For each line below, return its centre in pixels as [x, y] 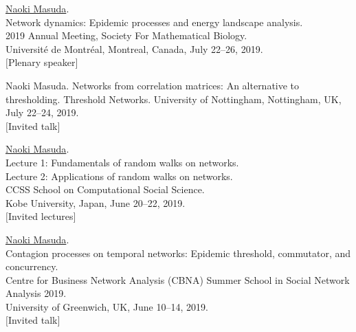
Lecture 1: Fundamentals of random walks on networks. [122, 162]
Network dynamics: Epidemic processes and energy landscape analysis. [154, 22]
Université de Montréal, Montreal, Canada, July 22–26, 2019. [134, 48]
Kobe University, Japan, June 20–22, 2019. [96, 202]
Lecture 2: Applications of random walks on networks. [119, 176]
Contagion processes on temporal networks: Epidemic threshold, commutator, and [178, 253]
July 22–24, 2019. [42, 112]
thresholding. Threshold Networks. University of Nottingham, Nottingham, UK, [174, 99]
